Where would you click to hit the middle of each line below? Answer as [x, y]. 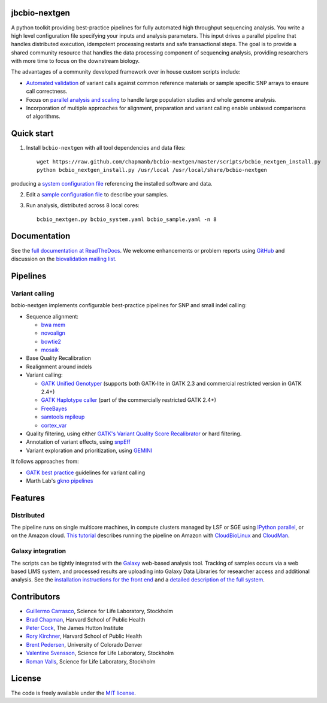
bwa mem [53, 325]
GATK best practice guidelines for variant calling [86, 472]
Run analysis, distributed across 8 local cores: [83, 205]
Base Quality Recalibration [58, 358]
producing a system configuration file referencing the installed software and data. [112, 183]
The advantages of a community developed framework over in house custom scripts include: [126, 72]
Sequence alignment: [52, 316]
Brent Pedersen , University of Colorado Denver [84, 644]
